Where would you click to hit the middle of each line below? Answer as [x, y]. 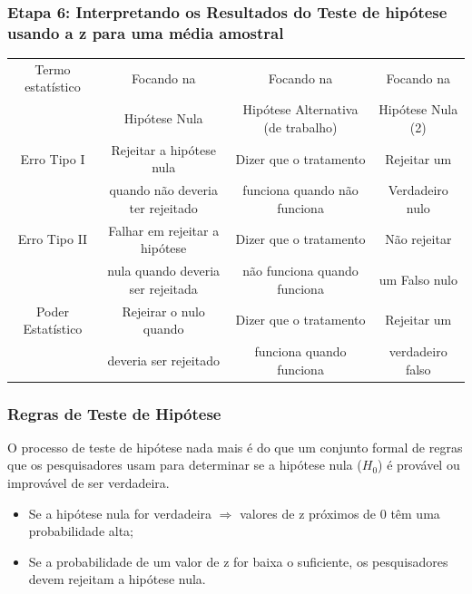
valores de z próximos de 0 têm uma [340, 513]
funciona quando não [300, 190]
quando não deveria [163, 190]
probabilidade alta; [81, 531]
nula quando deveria [164, 271]
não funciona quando [300, 271]
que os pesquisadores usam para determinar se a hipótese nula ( [185, 465]
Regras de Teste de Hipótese [114, 413]
